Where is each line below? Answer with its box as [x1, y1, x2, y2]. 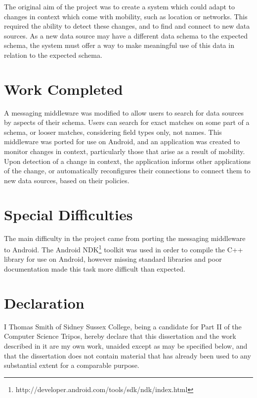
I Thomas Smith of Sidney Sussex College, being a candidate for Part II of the [4, 321, 242, 331]
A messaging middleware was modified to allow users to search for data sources [4, 107, 244, 118]
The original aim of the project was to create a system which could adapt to [4, 1, 235, 11]
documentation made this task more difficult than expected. [4, 264, 185, 274]
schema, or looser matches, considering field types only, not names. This [4, 126, 222, 137]
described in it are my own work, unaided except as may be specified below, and [4, 340, 248, 351]
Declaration [4, 292, 85, 313]
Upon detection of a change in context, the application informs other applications [4, 156, 251, 166]
